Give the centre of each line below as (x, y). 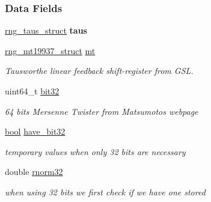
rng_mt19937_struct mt (50, 50)
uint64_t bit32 (32, 91)
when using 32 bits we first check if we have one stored (105, 191)
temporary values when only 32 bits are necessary (95, 151)
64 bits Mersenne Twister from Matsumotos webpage (102, 111)
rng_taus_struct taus (46, 30)
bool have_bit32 (35, 131)
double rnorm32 (34, 172)
